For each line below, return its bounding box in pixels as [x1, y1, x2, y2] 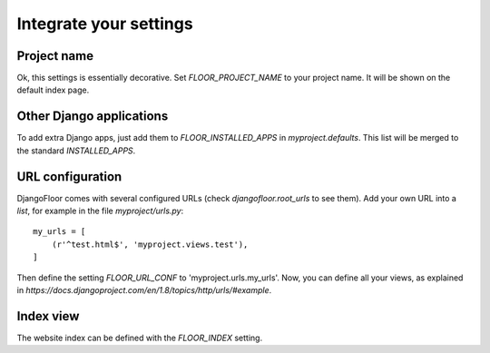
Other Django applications [16, 109, 169, 124]
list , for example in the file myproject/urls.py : [16, 205, 184, 217]
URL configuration [16, 169, 122, 184]
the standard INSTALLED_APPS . [16, 145, 136, 156]
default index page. [16, 84, 90, 95]
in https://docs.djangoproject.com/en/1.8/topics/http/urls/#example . [16, 285, 272, 295]
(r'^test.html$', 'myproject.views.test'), [51, 239, 249, 250]
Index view [16, 309, 80, 324]
